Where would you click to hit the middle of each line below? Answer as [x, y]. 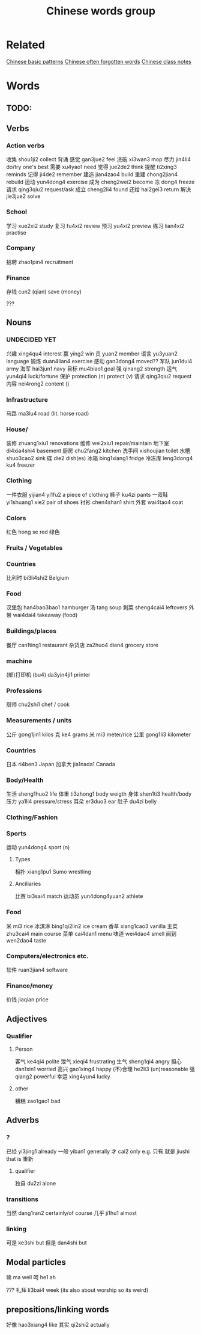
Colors [16, 518]
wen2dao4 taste [26, 940]
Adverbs [23, 1120]
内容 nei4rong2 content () [38, 384]
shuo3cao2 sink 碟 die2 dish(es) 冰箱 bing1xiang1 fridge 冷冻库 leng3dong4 [100, 458]
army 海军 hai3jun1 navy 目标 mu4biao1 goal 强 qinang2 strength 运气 [92, 369]
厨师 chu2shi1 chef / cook [38, 704]
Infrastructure [27, 399]
